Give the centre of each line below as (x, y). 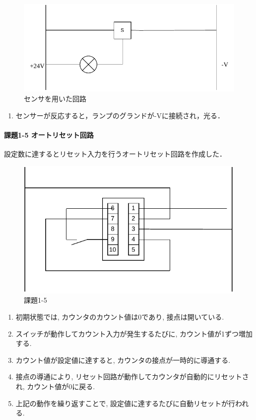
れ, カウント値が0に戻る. (55, 386)
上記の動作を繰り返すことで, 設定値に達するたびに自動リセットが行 (125, 403)
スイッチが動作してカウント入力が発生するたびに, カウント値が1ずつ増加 (134, 333)
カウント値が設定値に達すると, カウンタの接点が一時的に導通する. (123, 360)
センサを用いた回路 (55, 98)
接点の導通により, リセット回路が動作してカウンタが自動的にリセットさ (132, 377)
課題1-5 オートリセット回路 (49, 134)
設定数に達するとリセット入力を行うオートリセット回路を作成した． (115, 153)
